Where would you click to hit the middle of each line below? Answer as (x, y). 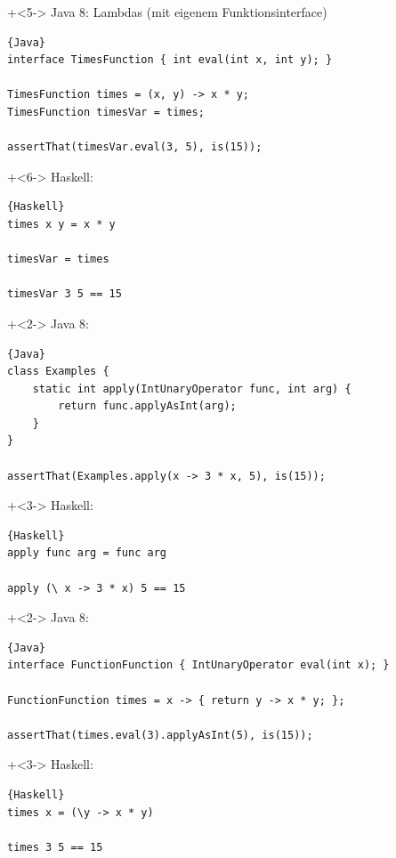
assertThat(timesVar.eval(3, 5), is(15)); (135, 147)
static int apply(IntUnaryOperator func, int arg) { (192, 389)
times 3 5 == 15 (55, 847)
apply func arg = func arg (87, 553)
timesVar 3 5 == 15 (65, 294)
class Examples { (58, 372)
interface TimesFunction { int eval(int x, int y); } (170, 60)
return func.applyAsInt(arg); (147, 406)
